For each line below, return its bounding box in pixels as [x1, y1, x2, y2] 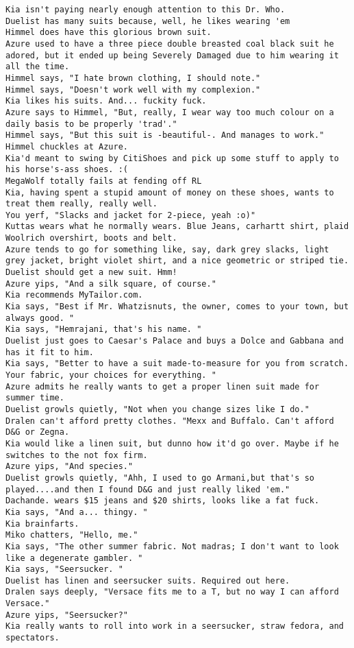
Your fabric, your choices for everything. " [5, 370, 216, 380]
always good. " [5, 313, 75, 323]
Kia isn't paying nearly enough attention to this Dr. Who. [5, 5, 286, 14]
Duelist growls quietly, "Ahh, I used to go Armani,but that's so [5, 472, 315, 483]
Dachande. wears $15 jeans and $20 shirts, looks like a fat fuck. [5, 496, 320, 506]
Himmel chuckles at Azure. [5, 141, 128, 152]
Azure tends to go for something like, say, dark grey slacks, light [5, 244, 329, 254]
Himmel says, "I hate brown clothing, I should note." [5, 73, 261, 83]
